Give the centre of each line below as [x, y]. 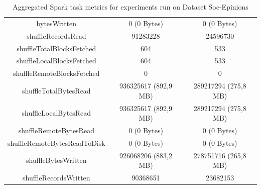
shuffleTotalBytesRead [56, 90]
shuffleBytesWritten [56, 160]
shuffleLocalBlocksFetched [56, 61]
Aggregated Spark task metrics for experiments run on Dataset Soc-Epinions [130, 7]
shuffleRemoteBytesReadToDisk [56, 143]
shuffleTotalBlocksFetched [56, 48]
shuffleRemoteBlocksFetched [56, 73]
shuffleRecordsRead [56, 35]
